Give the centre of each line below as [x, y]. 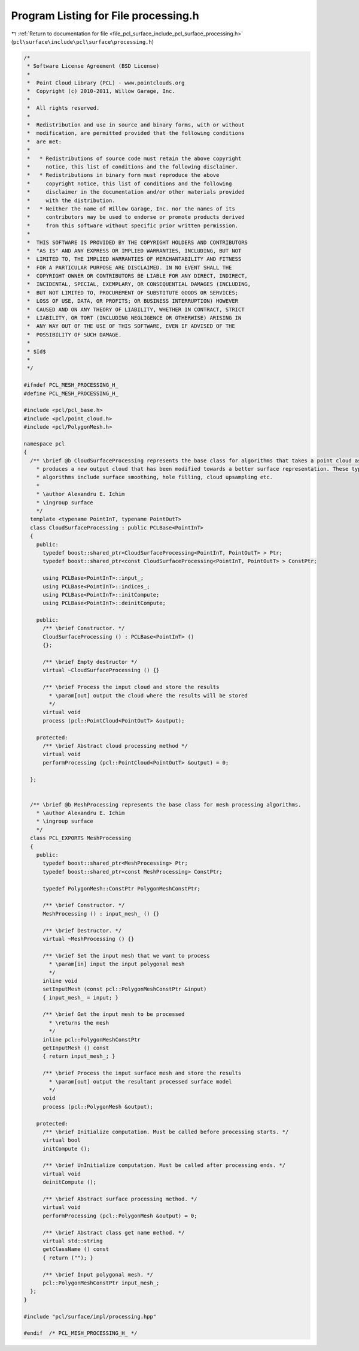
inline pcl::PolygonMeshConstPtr [92, 1039]
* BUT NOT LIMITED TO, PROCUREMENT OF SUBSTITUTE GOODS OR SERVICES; [133, 293]
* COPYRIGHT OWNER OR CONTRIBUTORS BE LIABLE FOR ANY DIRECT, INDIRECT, [138, 276]
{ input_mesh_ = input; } [81, 998]
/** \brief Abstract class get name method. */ [114, 1233]
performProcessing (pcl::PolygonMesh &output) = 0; [120, 1215]
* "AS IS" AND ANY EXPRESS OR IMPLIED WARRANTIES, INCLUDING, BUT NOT [134, 251]
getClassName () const [76, 1249]
